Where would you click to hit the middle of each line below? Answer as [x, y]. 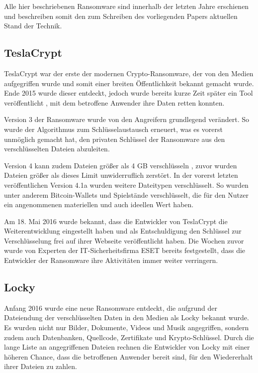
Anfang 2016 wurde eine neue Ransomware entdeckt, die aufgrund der [111, 308]
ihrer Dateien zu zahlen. [41, 366]
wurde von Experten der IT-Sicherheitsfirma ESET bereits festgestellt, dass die [125, 250]
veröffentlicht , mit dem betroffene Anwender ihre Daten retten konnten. [114, 102]
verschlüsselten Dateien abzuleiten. [57, 149]
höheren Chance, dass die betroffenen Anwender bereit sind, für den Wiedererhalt [129, 356]
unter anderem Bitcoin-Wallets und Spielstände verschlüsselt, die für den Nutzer [126, 194]
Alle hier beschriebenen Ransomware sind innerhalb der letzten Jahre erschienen [127, 6]
